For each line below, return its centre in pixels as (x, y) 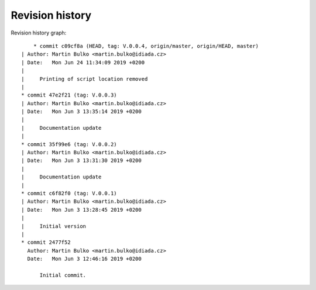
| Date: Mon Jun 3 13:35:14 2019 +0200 (81, 112)
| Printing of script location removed (85, 79)
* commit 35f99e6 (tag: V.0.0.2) (69, 144)
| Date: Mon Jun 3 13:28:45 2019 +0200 (81, 210)
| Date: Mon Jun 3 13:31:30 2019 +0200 (81, 160)
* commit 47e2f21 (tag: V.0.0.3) (69, 95)
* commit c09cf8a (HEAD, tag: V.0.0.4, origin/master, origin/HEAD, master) (146, 46)
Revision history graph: (39, 33)
